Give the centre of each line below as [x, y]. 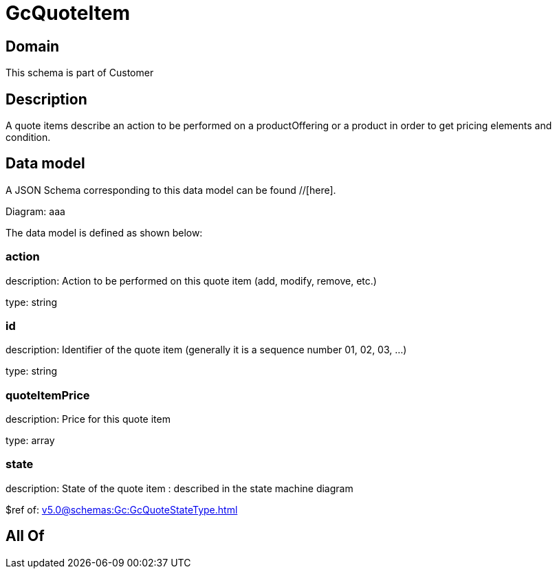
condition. [28, 137]
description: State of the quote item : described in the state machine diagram [179, 488]
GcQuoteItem [68, 13]
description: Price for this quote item [88, 419]
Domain [33, 46]
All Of [25, 536]
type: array [30, 441]
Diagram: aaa [35, 211]
